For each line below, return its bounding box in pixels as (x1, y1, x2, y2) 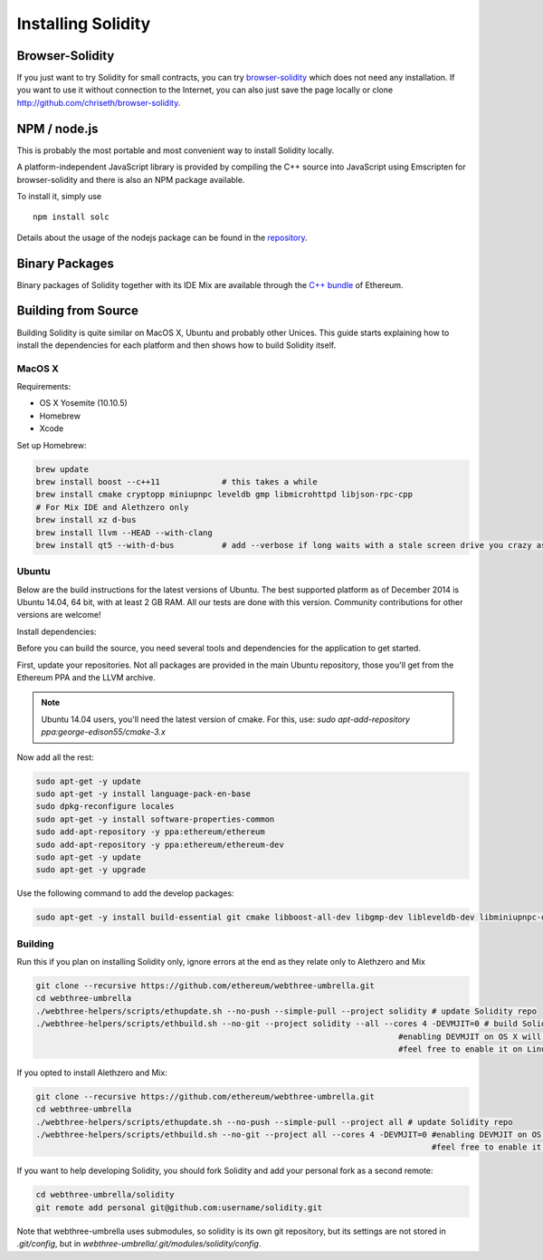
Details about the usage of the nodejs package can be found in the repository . (16, 232, 308, 243)
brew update (35, 464, 90, 475)
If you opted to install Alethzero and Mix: (16, 1067, 167, 1078)
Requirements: (16, 381, 71, 392)
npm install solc (33, 212, 110, 222)
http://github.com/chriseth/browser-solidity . (16, 97, 181, 108)
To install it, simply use (16, 190, 102, 201)
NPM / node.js (16, 120, 99, 136)
